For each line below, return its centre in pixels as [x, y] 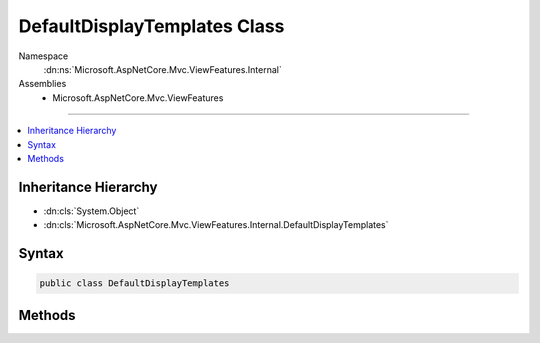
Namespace [43, 56]
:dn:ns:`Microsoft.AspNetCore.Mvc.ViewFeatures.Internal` [162, 69]
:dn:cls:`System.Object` [91, 211]
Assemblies [42, 84]
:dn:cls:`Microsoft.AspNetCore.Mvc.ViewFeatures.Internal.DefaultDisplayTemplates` [216, 225]
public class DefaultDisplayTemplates [134, 283]
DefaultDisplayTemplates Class [151, 26]
